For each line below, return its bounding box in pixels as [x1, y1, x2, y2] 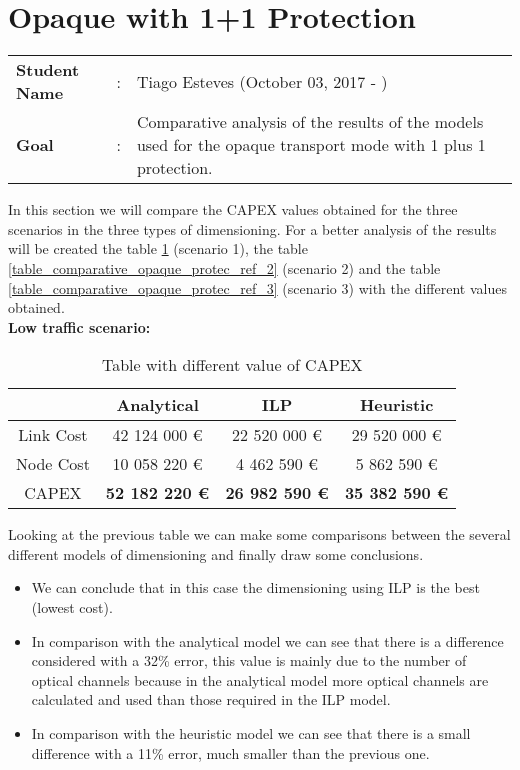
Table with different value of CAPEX [101, 353, 363, 377]
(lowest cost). [31, 597, 113, 618]
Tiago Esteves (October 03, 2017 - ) [136, 69, 388, 93]
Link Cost [18, 423, 88, 447]
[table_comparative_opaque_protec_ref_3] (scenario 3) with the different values [8, 277, 507, 298]
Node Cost [16, 452, 90, 476]
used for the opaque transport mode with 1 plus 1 [136, 133, 486, 157]
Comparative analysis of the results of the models [136, 110, 484, 134]
